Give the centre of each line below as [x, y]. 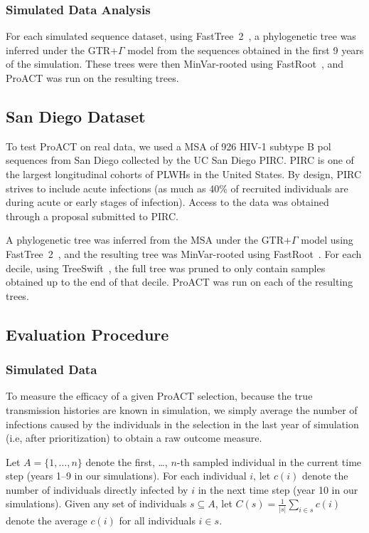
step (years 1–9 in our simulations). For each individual [126, 476]
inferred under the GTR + [62, 50]
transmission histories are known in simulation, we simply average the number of [182, 409]
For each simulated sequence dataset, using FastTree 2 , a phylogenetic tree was [181, 36]
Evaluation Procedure [87, 334]
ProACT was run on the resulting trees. [92, 78]
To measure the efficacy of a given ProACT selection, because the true [159, 396]
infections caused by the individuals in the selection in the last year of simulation [182, 424]
